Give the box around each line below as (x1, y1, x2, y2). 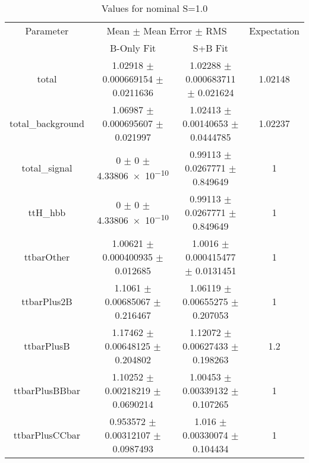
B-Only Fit (109, 41, 156, 55)
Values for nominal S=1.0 (101, 1, 208, 15)
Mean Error (143, 24, 193, 37)
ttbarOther (24, 250, 70, 264)
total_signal (21, 161, 72, 175)
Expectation (249, 24, 299, 37)
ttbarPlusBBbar (13, 383, 80, 397)
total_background (10, 116, 84, 130)
